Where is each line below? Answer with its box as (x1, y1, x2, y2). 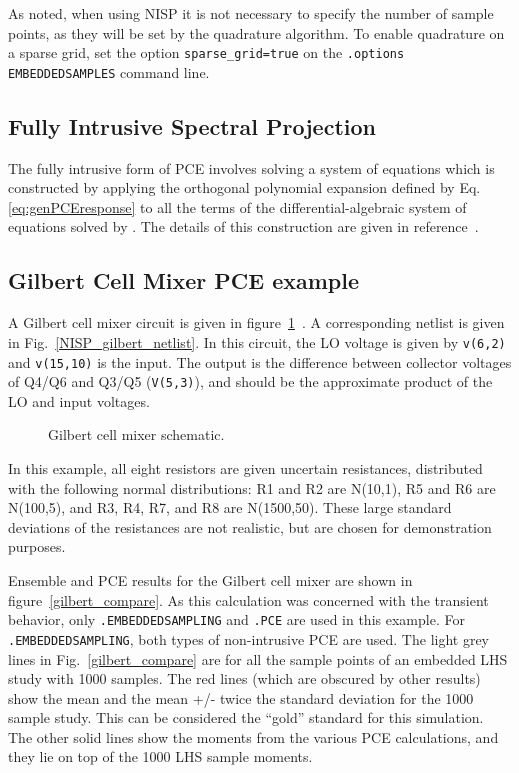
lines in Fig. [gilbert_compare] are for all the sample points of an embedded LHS (8, 648, 508, 669)
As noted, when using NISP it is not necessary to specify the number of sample (8, 3, 494, 23)
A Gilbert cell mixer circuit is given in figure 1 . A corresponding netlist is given (8, 312, 505, 333)
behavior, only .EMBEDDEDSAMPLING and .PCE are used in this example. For (8, 609, 465, 630)
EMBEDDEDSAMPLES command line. (8, 61, 210, 82)
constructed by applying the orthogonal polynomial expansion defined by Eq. (8, 177, 481, 198)
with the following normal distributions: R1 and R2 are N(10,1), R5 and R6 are (8, 477, 496, 498)
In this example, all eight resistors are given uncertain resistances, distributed (8, 458, 483, 479)
